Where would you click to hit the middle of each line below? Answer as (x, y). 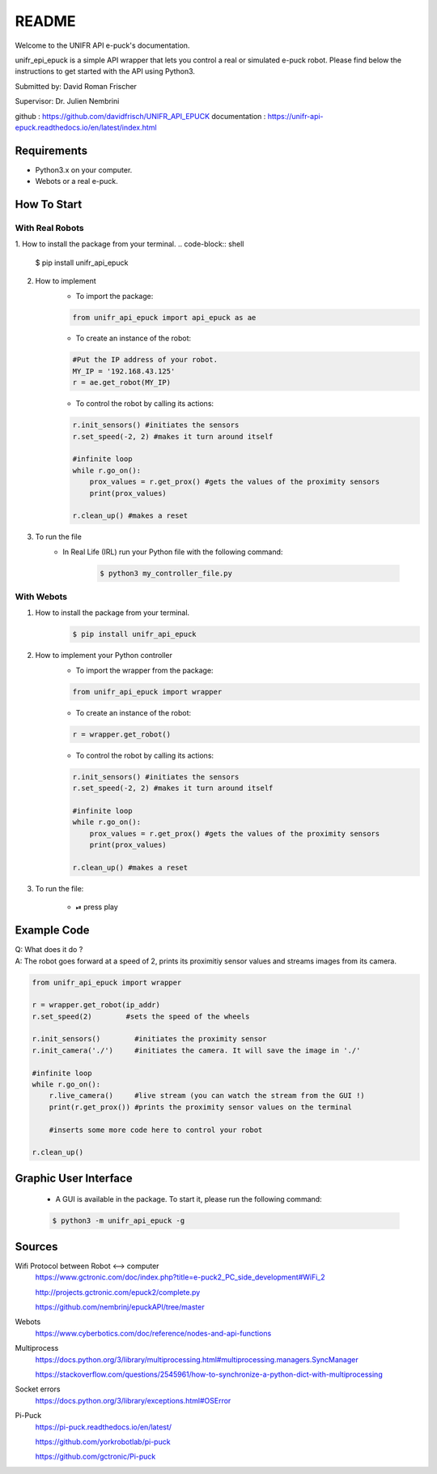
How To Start (49, 204)
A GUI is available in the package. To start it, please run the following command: (189, 1199)
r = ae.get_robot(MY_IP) (122, 382)
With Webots (41, 597)
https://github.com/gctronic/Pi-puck (95, 1457)
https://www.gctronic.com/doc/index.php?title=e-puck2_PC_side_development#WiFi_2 (180, 1277)
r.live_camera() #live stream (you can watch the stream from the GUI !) (207, 1096)
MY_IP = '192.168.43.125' (124, 371)
